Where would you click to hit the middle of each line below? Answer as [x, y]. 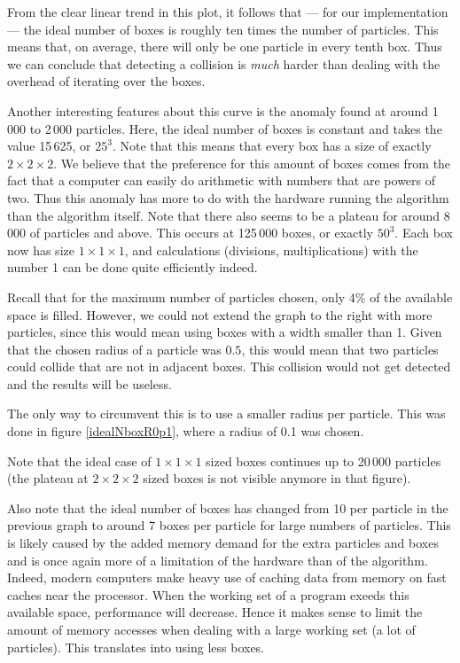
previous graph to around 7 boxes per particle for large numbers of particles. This [229, 525]
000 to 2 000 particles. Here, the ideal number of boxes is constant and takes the [225, 128]
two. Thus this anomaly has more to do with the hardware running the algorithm [228, 197]
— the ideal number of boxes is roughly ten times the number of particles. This [223, 29]
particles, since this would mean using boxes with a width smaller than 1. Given [225, 332]
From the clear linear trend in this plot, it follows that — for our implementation [228, 12]
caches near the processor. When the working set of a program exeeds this [208, 594]
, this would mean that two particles [340, 349]
